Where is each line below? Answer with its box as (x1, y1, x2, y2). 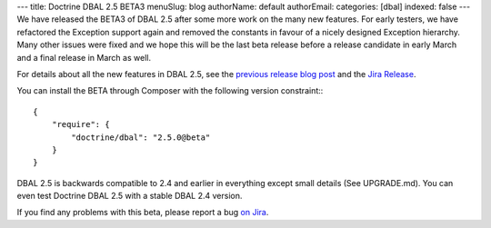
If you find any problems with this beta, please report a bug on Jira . (16, 207, 269, 218)
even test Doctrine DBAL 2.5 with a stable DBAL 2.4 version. (16, 191, 243, 202)
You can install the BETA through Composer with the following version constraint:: (16, 85, 324, 96)
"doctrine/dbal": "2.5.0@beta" (71, 132, 211, 143)
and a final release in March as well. (16, 52, 152, 63)
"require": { (51, 119, 110, 130)
